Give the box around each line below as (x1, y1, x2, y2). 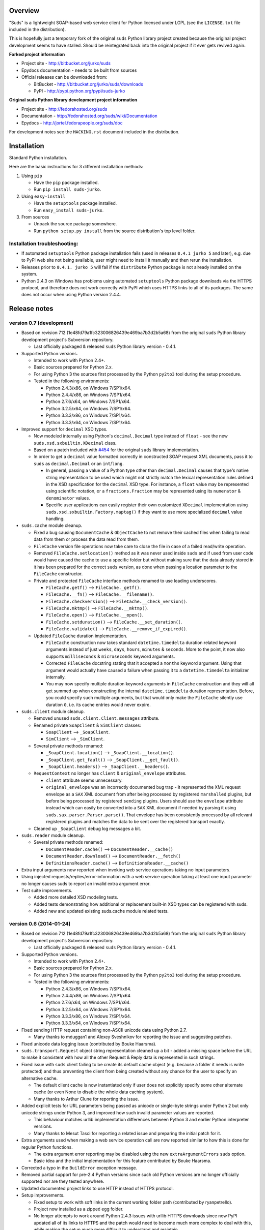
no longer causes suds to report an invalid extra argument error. (21, 881, 151, 887)
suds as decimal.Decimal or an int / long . (33, 461, 124, 466)
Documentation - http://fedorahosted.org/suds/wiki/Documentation (21, 113, 158, 119)
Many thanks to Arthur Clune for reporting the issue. (33, 1096, 139, 1102)
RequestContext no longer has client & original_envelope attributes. (33, 770, 186, 776)
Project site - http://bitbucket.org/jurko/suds (21, 61, 111, 66)
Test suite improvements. (21, 888, 73, 893)
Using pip (21, 173, 43, 179)
